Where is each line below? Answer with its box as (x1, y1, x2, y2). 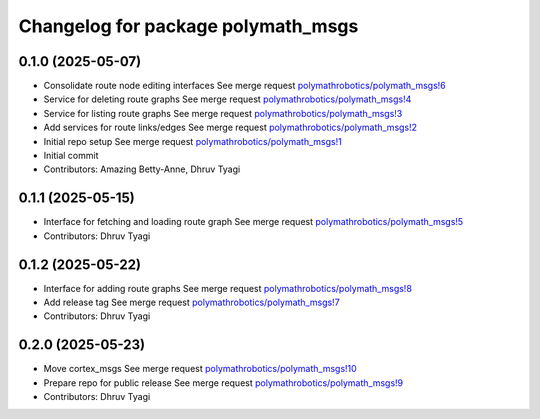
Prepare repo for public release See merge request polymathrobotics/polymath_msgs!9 (43, 376, 404, 389)
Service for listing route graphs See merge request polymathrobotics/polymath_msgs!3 (43, 107, 403, 119)
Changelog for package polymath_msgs (18, 15, 359, 37)
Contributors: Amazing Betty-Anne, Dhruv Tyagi (43, 163, 241, 175)
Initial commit (43, 150, 99, 162)
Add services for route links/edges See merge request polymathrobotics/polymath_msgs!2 (43, 121, 418, 134)
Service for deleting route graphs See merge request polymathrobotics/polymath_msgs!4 (43, 93, 412, 105)
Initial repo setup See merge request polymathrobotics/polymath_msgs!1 (43, 135, 342, 147)
